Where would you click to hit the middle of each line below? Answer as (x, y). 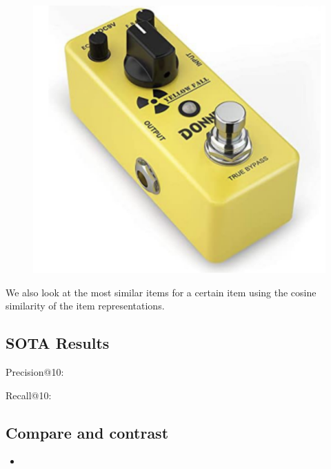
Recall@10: (29, 395)
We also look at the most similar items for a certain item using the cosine (161, 292)
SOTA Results (58, 343)
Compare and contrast (87, 432)
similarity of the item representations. (85, 306)
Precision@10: (35, 371)
